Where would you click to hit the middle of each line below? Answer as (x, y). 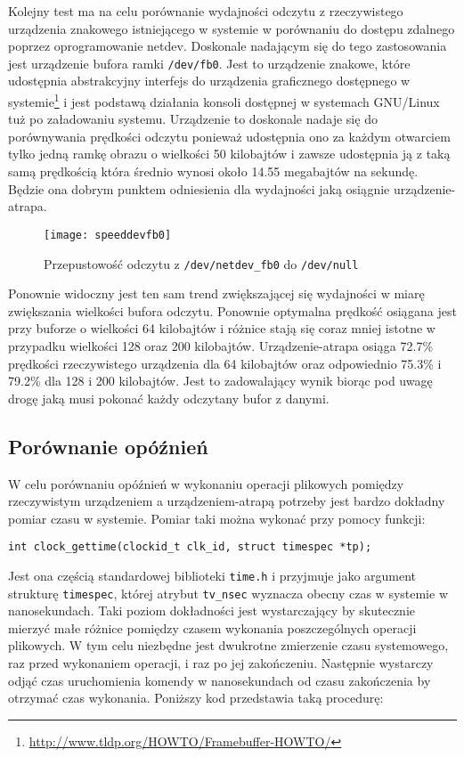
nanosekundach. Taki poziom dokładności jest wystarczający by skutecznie (212, 610)
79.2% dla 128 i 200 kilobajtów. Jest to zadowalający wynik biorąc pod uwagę (220, 381)
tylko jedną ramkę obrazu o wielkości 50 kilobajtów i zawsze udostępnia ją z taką (229, 154)
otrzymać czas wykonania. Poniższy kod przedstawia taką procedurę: (196, 698)
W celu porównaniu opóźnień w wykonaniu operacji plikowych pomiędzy (206, 483)
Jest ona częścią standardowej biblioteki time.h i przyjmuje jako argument (212, 575)
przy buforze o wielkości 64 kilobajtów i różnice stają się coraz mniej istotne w (222, 328)
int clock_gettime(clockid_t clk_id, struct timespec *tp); (190, 547)
